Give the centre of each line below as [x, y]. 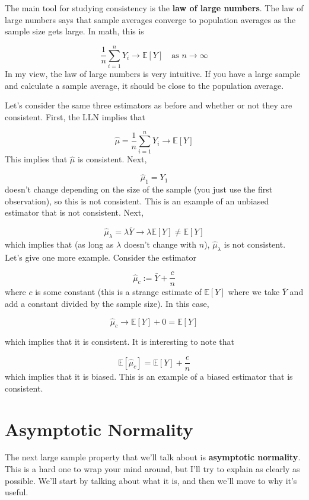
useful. [17, 492]
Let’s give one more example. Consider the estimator [101, 257]
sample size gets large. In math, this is [74, 31]
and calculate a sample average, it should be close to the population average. [144, 85]
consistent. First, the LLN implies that [75, 116]
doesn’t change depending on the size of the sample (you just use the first [139, 189]
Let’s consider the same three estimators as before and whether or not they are [149, 105]
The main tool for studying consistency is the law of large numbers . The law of [154, 8]
